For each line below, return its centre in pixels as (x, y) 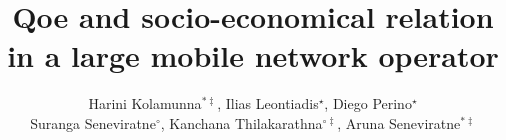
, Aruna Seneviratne (399, 122)
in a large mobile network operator (253, 55)
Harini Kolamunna (145, 103)
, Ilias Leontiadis (268, 103)
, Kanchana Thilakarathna (241, 122)
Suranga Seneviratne (93, 122)
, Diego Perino (368, 103)
